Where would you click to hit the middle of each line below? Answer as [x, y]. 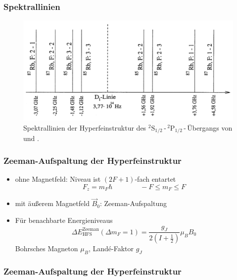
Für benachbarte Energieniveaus [64, 220]
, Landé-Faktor [111, 248]
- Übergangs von [208, 127]
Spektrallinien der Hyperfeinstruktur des [85, 127]
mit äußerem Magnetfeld [52, 203]
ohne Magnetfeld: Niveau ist [58, 179]
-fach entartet [155, 179]
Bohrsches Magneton [47, 248]
